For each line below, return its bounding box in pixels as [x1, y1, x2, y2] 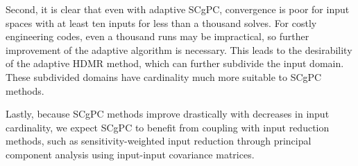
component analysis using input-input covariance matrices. [6, 147, 255, 161]
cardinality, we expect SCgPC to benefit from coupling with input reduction [6, 120, 330, 134]
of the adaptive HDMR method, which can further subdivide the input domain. [6, 56, 344, 71]
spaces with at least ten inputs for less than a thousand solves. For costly [6, 15, 317, 30]
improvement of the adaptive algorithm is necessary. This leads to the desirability [6, 42, 352, 57]
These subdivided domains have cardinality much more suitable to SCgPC [6, 69, 322, 84]
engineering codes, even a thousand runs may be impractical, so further [6, 29, 309, 44]
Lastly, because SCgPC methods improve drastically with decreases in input [6, 107, 330, 121]
